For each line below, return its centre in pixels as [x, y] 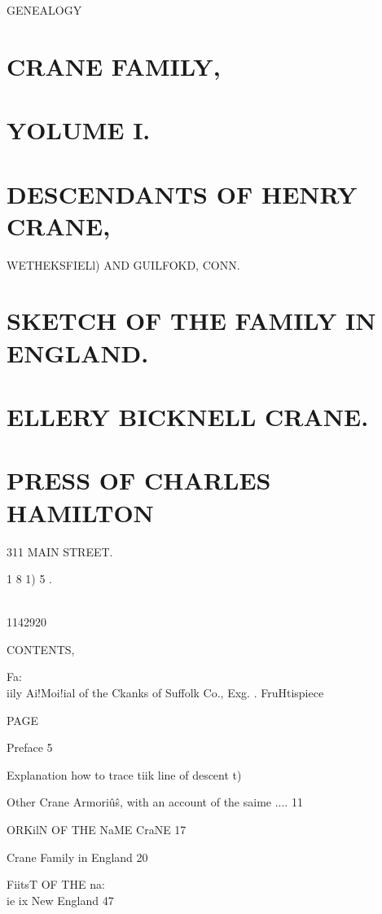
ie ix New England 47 [60, 900]
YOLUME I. [79, 130]
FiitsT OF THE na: [56, 884]
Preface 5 [30, 747]
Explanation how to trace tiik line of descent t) [124, 774]
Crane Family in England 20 [77, 857]
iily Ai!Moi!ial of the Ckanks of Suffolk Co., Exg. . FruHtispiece [165, 693]
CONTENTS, [41, 649]
